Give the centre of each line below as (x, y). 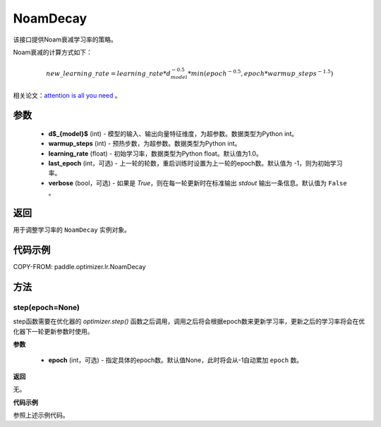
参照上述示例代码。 (41, 415)
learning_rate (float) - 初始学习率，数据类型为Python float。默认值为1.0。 (155, 153)
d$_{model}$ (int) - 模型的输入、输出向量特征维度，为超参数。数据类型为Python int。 (173, 133)
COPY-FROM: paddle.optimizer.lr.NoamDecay (79, 267)
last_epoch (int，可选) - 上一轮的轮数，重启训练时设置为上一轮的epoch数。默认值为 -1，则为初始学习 (195, 163)
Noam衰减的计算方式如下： (53, 52)
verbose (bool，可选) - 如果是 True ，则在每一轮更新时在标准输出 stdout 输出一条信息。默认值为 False (198, 182)
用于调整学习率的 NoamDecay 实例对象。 (72, 230)
